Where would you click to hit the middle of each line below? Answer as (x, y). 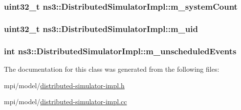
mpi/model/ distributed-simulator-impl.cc (66, 102)
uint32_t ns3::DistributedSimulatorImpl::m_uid (101, 28)
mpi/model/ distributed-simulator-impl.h (64, 85)
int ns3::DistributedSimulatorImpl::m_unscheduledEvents (120, 51)
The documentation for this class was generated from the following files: (112, 69)
